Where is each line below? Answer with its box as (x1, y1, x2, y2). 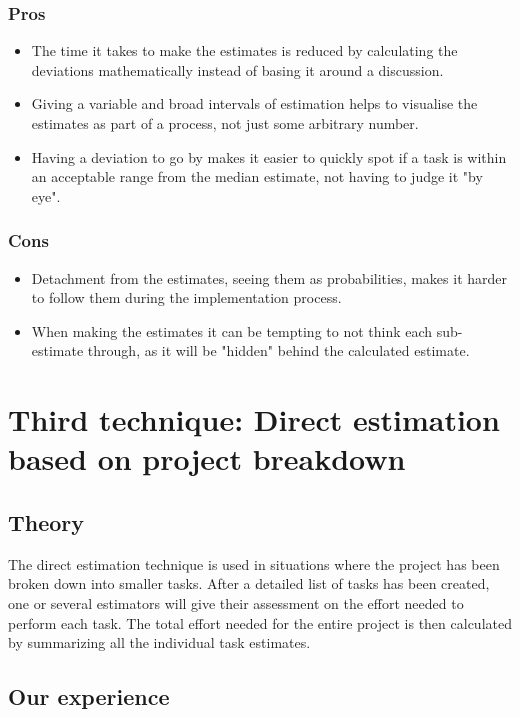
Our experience (8, 681, 170, 712)
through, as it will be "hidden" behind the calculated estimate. (87, 340, 470, 361)
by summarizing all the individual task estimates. (8, 632, 311, 653)
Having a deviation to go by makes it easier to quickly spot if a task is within (31, 146, 507, 167)
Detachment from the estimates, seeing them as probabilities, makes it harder (31, 267, 507, 288)
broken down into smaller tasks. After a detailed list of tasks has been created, (8, 573, 490, 594)
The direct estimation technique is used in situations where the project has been (8, 553, 500, 574)
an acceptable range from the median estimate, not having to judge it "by (31, 166, 483, 187)
